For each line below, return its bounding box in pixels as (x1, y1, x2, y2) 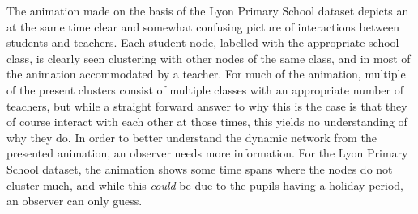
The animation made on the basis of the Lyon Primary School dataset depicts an (6, 2, 409, 19)
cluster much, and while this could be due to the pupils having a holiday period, (6, 176, 404, 193)
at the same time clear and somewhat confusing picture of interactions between (6, 18, 399, 35)
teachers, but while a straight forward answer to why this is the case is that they (6, 97, 407, 114)
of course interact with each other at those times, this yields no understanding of (6, 113, 407, 130)
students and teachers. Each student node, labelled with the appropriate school (6, 34, 399, 51)
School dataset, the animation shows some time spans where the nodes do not (6, 160, 393, 177)
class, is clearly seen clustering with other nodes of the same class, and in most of (6, 49, 411, 66)
